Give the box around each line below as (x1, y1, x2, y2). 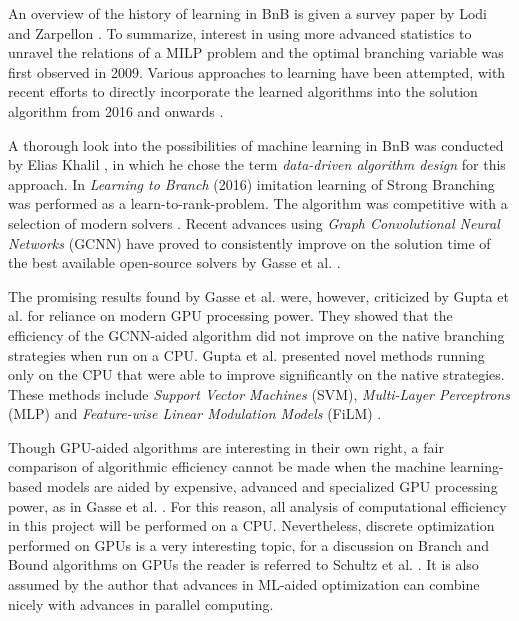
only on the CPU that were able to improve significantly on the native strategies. (8, 364, 505, 385)
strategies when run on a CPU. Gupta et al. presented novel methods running (8, 344, 485, 365)
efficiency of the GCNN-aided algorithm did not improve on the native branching (8, 324, 505, 345)
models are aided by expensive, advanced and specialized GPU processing (46, 476, 498, 497)
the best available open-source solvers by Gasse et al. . (8, 252, 341, 273)
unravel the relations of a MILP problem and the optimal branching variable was (8, 42, 504, 63)
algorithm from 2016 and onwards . (8, 100, 224, 121)
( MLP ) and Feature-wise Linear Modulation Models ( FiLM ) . (8, 403, 382, 424)
